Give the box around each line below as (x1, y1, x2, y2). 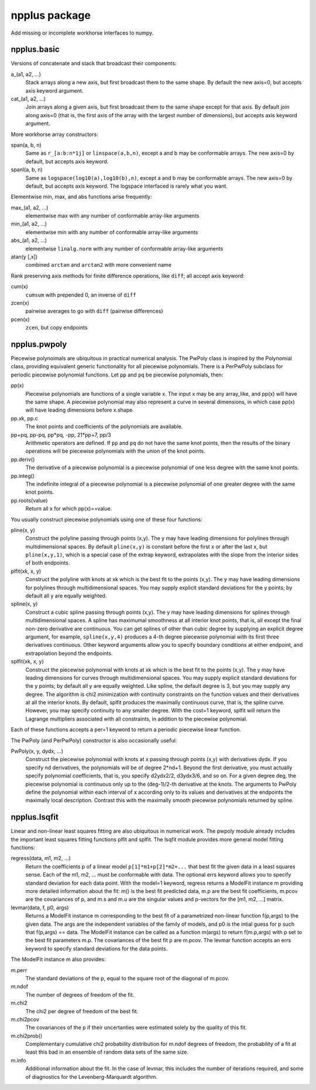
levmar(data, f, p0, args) (11, 904, 69, 911)
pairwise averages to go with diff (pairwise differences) (25, 308, 163, 315)
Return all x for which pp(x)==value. (25, 505, 112, 512)
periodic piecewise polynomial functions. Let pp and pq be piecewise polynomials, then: (11, 371, 224, 378)
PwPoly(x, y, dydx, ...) (11, 748, 64, 755)
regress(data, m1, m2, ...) (11, 855, 71, 862)
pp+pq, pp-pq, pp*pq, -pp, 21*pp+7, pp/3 (11, 431, 111, 438)
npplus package (11, 9, 91, 22)
